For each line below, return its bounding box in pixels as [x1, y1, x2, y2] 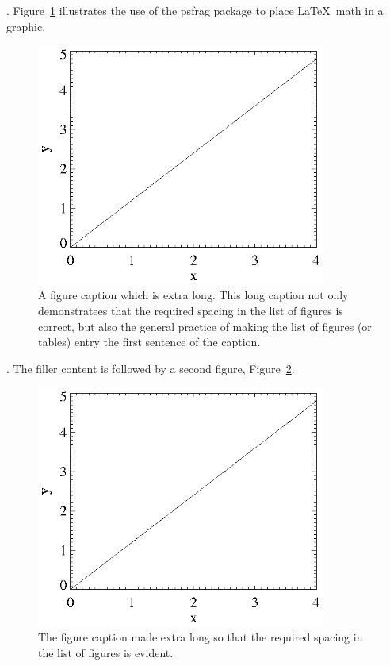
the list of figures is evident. [38, 645, 174, 660]
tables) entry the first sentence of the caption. [38, 333, 261, 350]
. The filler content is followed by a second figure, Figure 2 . [6, 360, 295, 376]
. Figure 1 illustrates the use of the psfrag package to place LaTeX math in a [6, 2, 384, 18]
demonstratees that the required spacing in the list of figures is [38, 302, 343, 318]
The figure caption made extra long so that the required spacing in [38, 629, 363, 645]
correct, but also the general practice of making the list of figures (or [38, 318, 372, 334]
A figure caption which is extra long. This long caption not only [38, 287, 349, 303]
